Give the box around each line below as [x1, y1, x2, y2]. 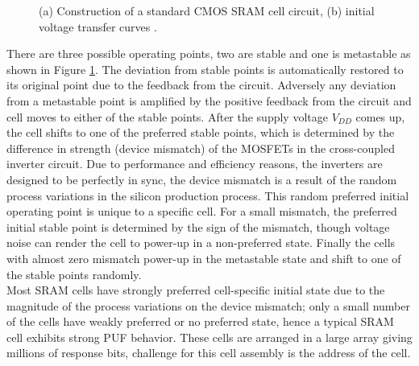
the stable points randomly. [6, 265, 142, 282]
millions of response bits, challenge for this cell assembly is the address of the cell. [6, 344, 411, 361]
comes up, [355, 108, 405, 125]
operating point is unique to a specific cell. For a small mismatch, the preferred [6, 203, 397, 220]
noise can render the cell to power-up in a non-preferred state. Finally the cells [6, 234, 396, 251]
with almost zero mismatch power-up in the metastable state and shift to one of [6, 249, 401, 266]
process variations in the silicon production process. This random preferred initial [6, 187, 409, 204]
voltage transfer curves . [39, 18, 157, 35]
